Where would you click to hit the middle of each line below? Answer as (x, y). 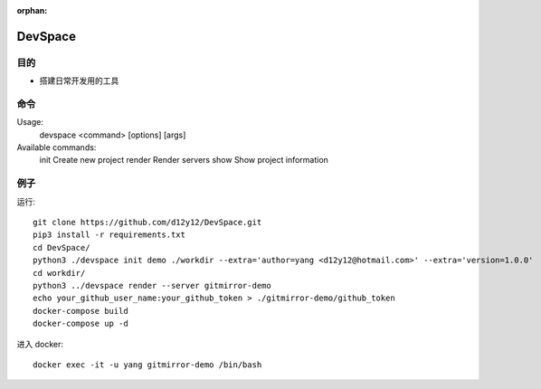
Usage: (30, 122)
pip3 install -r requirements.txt (109, 235)
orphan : (32, 10)
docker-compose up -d (81, 324)
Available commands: (57, 147)
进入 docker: (40, 344)
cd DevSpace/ (62, 247)
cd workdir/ (59, 273)
